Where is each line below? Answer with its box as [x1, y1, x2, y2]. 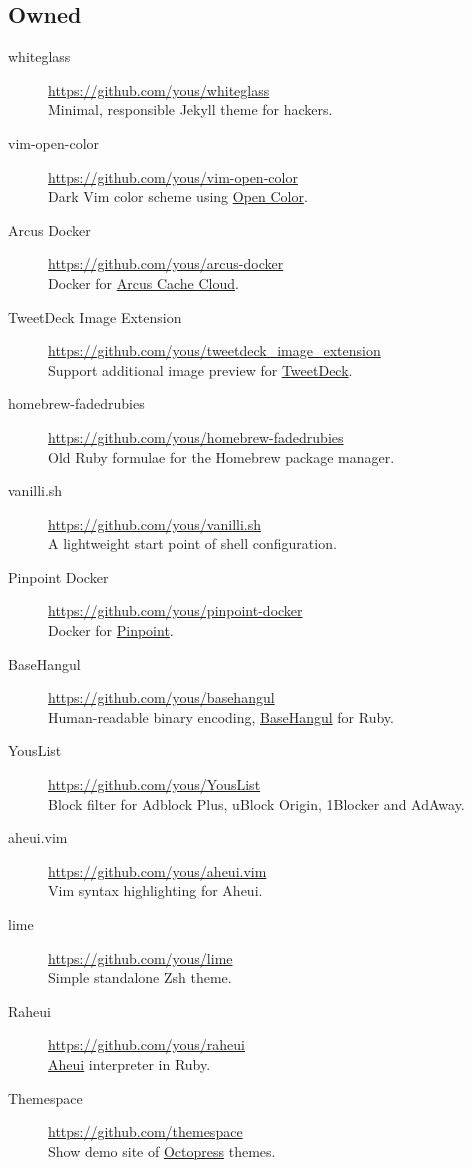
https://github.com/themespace [48, 1121, 243, 1142]
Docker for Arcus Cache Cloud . [48, 272, 239, 293]
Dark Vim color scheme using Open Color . [48, 186, 308, 207]
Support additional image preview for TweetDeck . [48, 359, 353, 380]
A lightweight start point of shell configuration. [48, 533, 337, 554]
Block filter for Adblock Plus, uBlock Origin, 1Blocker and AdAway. [48, 793, 465, 814]
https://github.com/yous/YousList [48, 774, 261, 795]
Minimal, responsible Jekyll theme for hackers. [48, 99, 333, 120]
